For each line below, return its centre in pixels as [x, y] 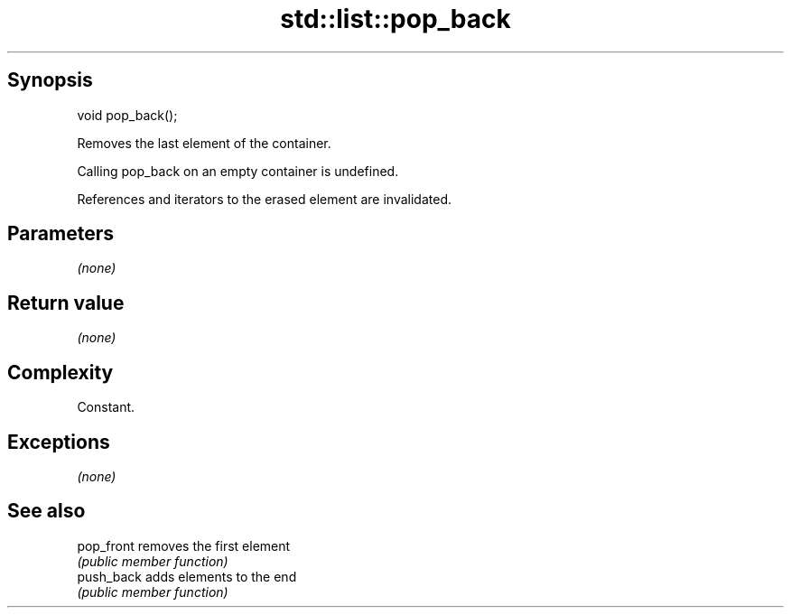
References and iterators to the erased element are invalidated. [265, 199]
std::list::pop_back [395, 19]
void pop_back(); [127, 115]
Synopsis [50, 80]
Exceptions [59, 442]
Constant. [106, 407]
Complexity [60, 372]
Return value [66, 303]
